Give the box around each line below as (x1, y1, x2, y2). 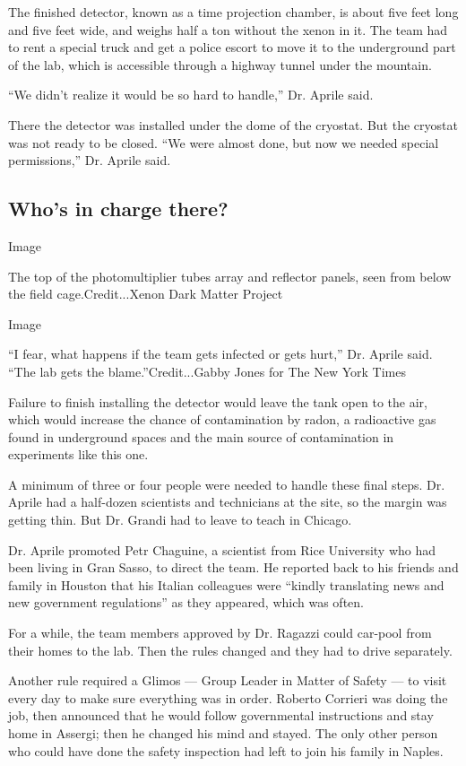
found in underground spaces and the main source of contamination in (8, 427, 394, 446)
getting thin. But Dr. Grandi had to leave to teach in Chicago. (8, 510, 352, 529)
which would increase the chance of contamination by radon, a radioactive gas (8, 410, 436, 429)
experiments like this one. (8, 445, 149, 464)
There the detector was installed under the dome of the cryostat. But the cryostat (8, 115, 458, 134)
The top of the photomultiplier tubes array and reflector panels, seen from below (8, 266, 452, 285)
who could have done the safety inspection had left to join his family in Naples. (8, 741, 444, 760)
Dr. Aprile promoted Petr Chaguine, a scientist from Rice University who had (8, 540, 436, 559)
